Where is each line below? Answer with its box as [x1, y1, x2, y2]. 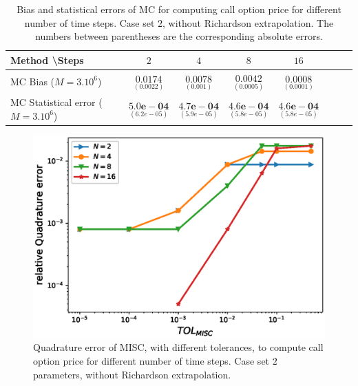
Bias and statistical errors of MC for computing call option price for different [17, 2, 341, 16]
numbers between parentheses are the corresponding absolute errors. [35, 29, 323, 43]
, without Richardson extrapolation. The [162, 15, 334, 30]
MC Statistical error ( [10, 95, 103, 109]
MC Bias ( [10, 74, 55, 88]
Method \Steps [10, 52, 84, 67]
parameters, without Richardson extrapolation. [33, 367, 231, 381]
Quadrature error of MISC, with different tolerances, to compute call [33, 340, 324, 354]
